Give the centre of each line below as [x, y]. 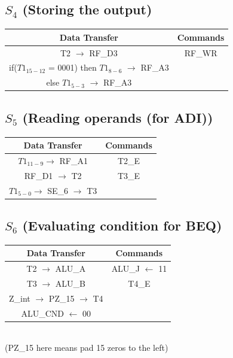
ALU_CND [43, 313]
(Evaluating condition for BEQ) [122, 225]
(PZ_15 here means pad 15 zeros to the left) [87, 348]
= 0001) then [72, 67]
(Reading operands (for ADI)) [118, 117]
